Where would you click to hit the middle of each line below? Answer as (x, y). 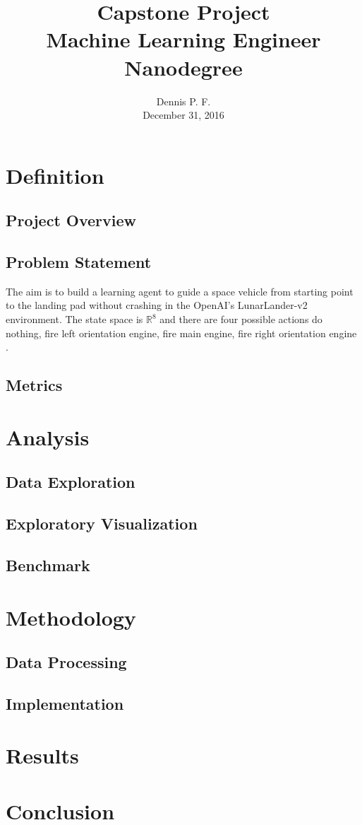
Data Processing (66, 662)
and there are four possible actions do (241, 319)
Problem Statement (79, 262)
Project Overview (71, 220)
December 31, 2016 (183, 115)
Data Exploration (71, 482)
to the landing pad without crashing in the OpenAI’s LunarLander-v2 (157, 305)
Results (42, 755)
